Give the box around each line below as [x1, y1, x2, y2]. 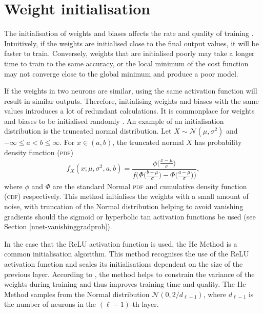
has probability [194, 137, 242, 148]
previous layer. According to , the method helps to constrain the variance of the [4, 268, 255, 279]
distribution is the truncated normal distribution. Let [4, 125, 172, 136]
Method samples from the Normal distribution [4, 288, 150, 299]
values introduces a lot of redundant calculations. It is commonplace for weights [4, 105, 255, 116]
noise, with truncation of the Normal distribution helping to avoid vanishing [4, 201, 244, 212]
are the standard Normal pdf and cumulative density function [52, 180, 247, 191]
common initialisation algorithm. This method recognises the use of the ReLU [4, 248, 249, 259]
